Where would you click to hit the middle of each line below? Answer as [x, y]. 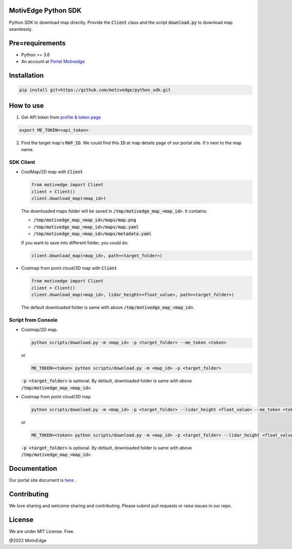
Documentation [33, 469]
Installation [26, 76]
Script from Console [33, 320]
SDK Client [22, 162]
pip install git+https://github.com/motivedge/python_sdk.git [95, 90]
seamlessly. [21, 29]
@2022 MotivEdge [28, 540]
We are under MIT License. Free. [42, 531]
